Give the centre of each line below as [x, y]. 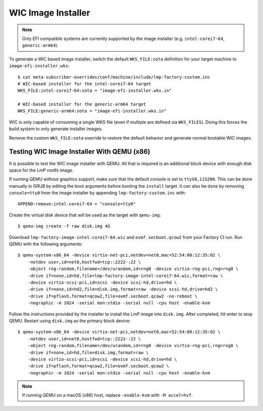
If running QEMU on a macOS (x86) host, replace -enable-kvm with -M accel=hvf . [107, 395]
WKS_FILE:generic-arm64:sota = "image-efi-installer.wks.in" [92, 111]
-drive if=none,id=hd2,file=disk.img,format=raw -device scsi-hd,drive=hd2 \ [123, 289]
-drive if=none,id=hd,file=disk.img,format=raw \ [88, 352]
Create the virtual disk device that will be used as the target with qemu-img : [85, 215]
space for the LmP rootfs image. [41, 170]
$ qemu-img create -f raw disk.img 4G [64, 226]
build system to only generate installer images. [56, 129]
